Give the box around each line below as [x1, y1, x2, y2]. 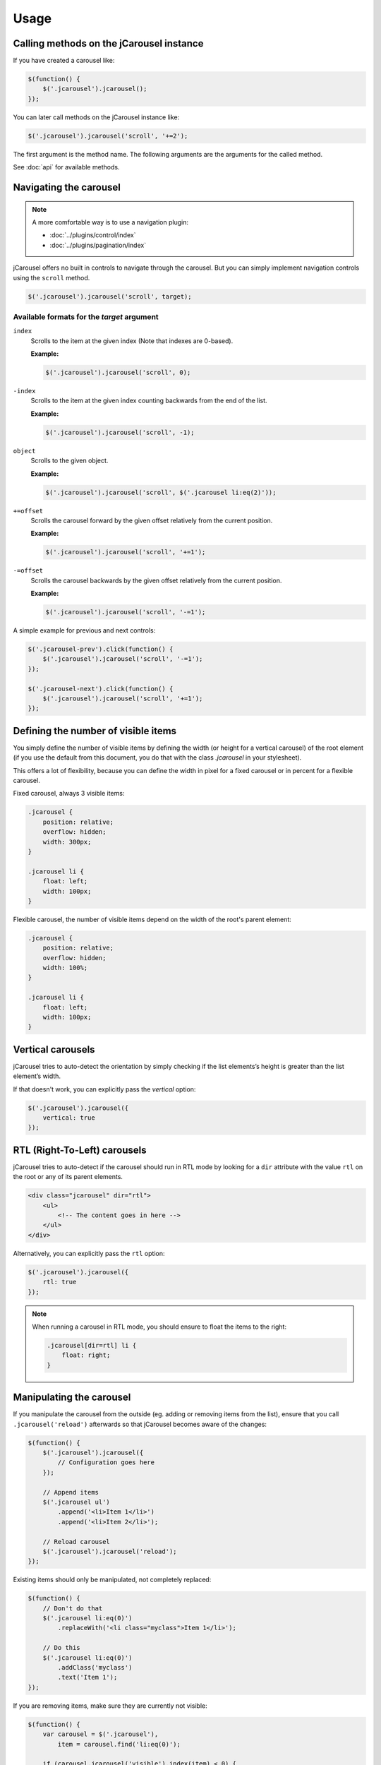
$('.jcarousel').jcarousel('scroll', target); [28, 292, 192, 300]
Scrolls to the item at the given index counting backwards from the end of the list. [30, 396, 267, 405]
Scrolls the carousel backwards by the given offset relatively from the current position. [30, 576, 282, 585]
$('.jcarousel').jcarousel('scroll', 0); [45, 369, 191, 377]
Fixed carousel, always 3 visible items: [13, 789, 125, 798]
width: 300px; [42, 837, 92, 846]
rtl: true [42, 1278, 77, 1286]
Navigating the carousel [13, 181, 121, 193]
